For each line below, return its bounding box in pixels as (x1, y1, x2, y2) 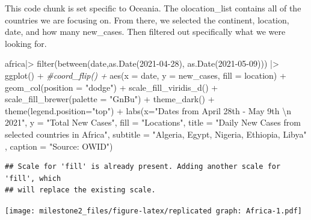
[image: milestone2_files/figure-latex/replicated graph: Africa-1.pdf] (5, 206, 302, 215)
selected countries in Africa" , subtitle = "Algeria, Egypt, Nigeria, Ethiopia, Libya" (5, 127, 307, 140)
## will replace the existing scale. (5, 186, 156, 195)
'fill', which (5, 174, 61, 183)
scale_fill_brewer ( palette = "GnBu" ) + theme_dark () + (5, 93, 215, 105)
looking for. (5, 37, 47, 49)
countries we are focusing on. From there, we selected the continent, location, (5, 13, 289, 26)
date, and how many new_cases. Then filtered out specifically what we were (5, 25, 286, 38)
